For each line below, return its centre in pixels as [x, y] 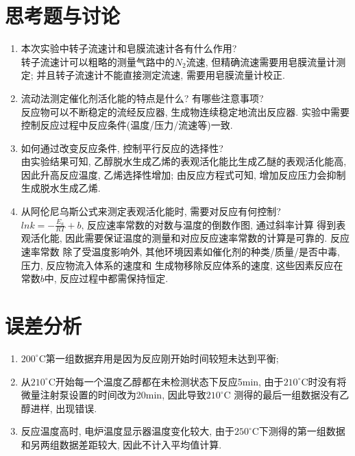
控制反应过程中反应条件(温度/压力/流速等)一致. [127, 125]
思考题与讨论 [63, 15]
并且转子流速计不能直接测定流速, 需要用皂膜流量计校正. [161, 75]
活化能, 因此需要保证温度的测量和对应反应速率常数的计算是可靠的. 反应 [190, 238]
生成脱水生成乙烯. [61, 188]
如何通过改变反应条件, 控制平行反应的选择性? [122, 148]
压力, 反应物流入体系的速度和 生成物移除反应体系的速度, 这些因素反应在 [182, 265]
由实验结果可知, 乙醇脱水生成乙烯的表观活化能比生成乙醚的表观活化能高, [184, 161]
